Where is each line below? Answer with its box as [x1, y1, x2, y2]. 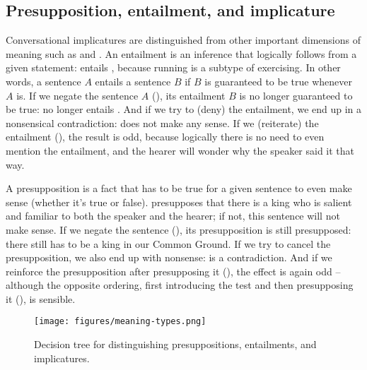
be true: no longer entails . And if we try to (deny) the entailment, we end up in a [6, 102, 362, 117]
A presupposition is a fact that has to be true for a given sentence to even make [6, 181, 352, 196]
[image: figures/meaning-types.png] [34, 316, 206, 327]
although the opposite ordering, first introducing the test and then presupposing [6, 277, 354, 292]
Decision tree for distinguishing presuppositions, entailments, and [34, 337, 317, 352]
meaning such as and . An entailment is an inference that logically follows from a [6, 46, 357, 61]
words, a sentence [6, 73, 81, 88]
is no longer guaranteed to [239, 88, 353, 102]
